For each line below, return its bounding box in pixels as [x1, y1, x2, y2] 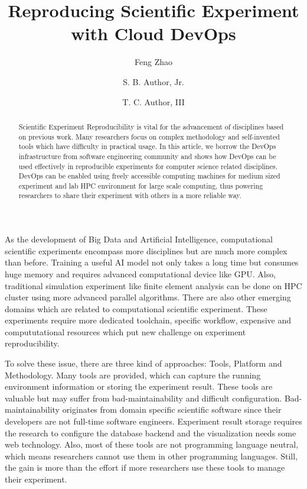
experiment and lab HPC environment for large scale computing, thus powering [18, 180, 263, 190]
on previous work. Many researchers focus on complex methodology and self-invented [18, 131, 280, 141]
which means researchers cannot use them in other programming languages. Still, [5, 449, 298, 462]
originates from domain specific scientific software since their [62, 403, 282, 416]
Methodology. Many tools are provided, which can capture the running [5, 368, 261, 381]
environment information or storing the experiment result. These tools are [5, 380, 273, 393]
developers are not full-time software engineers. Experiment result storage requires [5, 415, 302, 428]
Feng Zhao [135, 56, 172, 68]
